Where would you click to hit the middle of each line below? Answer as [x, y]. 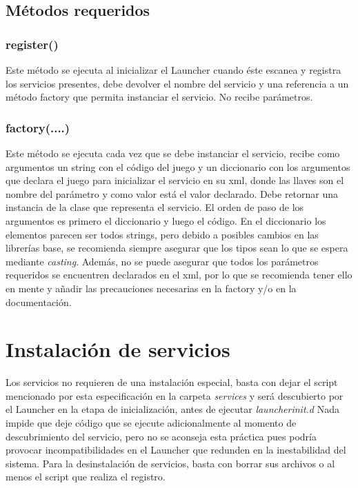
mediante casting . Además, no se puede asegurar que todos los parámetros [162, 261]
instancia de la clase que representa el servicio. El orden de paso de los [155, 207]
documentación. [39, 302]
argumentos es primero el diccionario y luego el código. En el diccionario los [166, 220]
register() [32, 44]
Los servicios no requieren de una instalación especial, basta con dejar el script [172, 382]
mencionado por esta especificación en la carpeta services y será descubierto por [175, 395]
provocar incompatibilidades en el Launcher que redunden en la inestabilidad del [176, 450]
